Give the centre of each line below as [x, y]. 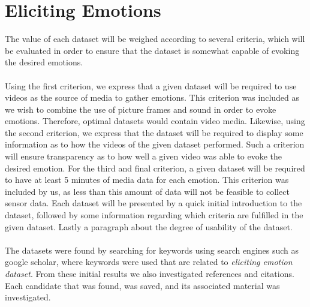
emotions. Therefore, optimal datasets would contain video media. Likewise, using [155, 121]
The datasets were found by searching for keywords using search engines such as [152, 250]
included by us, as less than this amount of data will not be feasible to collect [147, 191]
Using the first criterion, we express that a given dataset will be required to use [151, 85]
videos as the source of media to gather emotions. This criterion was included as [152, 97]
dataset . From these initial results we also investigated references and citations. [150, 273]
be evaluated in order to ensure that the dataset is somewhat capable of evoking [152, 50]
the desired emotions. [44, 62]
